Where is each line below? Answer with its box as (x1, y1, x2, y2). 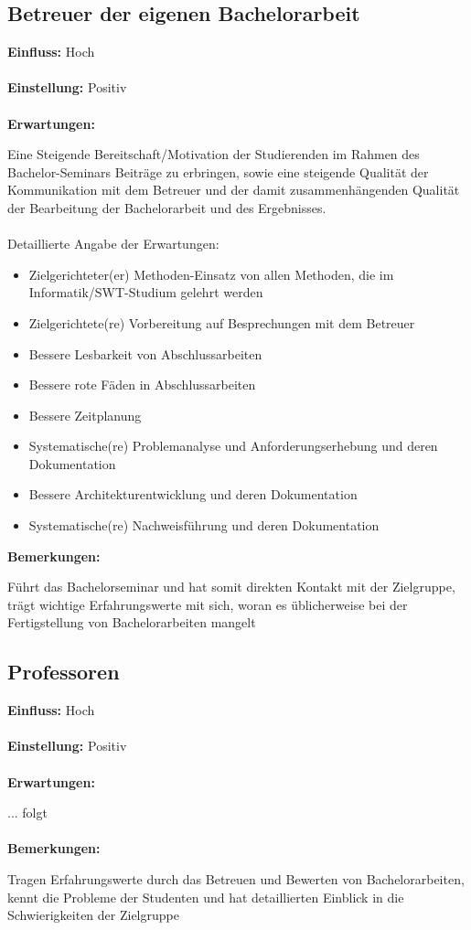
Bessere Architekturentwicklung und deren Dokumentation (28, 485, 358, 504)
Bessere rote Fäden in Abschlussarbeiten (28, 375, 256, 394)
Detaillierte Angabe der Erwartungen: (7, 234, 219, 253)
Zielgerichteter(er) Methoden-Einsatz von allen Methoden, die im (28, 264, 394, 283)
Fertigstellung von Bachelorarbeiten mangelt (7, 613, 256, 632)
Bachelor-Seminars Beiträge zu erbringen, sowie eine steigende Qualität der (7, 162, 429, 181)
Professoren (7, 657, 120, 686)
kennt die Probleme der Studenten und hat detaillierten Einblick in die (7, 887, 404, 906)
